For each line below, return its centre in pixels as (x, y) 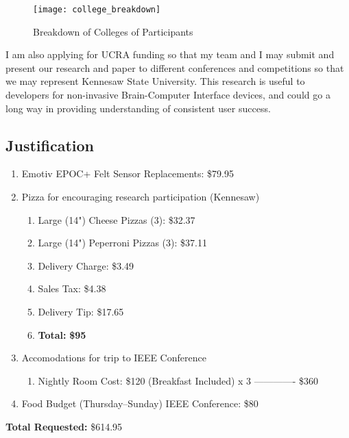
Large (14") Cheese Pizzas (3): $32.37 (117, 219)
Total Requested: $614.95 (64, 426)
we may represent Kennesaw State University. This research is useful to (155, 81)
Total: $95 (62, 334)
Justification (50, 145)
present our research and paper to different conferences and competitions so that (175, 67)
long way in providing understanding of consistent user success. (138, 108)
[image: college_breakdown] (97, 10)
